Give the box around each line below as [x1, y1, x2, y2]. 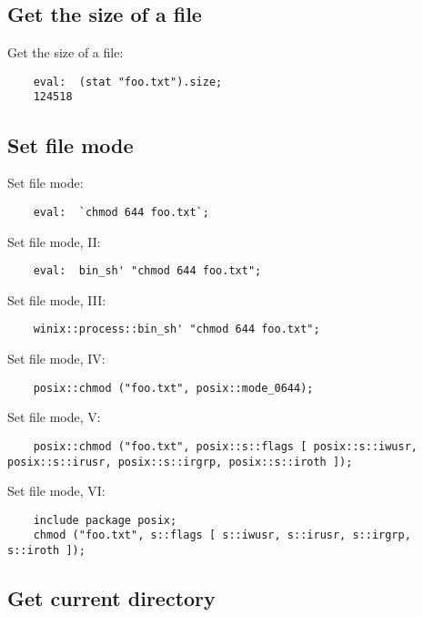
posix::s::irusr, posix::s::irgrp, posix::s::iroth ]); [7, 455, 353, 468]
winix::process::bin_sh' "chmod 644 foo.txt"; [33, 323, 320, 336]
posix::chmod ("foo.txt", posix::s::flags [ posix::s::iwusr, [33, 439, 418, 453]
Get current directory [7, 584, 216, 612]
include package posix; [33, 513, 177, 527]
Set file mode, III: [7, 290, 106, 309]
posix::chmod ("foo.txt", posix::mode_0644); [33, 381, 314, 395]
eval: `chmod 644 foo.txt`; [33, 205, 209, 219]
